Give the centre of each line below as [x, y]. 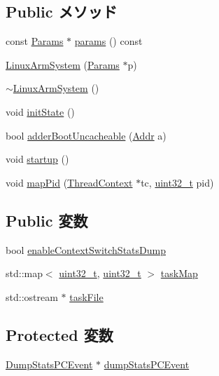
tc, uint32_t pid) [177, 182]
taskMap [179, 273]
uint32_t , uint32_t [100, 273]
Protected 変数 [59, 334]
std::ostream [32, 296]
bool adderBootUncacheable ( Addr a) [86, 135]
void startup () [37, 159]
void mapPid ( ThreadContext [69, 182]
